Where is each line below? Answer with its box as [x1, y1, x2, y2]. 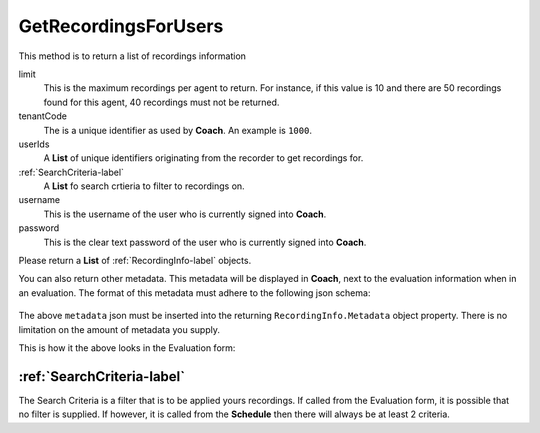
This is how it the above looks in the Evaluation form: [18, 341, 236, 354]
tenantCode [18, 110, 67, 122]
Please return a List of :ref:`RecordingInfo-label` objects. [18, 255, 252, 267]
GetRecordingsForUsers [18, 15, 224, 37]
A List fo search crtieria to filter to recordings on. [43, 180, 245, 192]
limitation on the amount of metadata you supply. [18, 323, 220, 335]
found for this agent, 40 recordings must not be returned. [43, 96, 280, 108]
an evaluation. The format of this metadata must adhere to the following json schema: [18, 286, 371, 299]
